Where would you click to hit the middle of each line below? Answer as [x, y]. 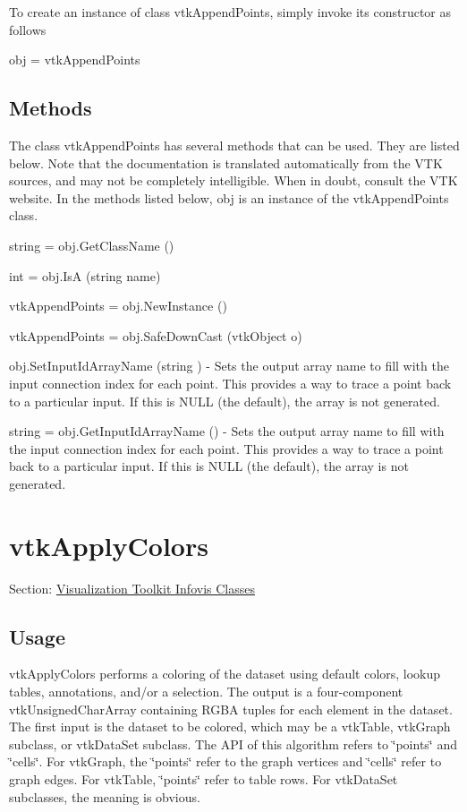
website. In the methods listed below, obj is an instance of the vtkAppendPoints [229, 197]
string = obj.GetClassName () [92, 245]
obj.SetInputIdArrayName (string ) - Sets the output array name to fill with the [229, 366]
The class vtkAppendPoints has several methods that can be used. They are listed [234, 145]
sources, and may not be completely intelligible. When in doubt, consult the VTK [233, 180]
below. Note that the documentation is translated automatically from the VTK [226, 162]
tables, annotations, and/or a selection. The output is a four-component [206, 691]
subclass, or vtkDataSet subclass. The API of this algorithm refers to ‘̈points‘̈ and [233, 744]
